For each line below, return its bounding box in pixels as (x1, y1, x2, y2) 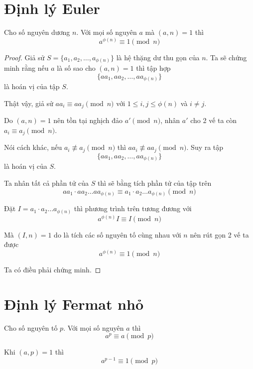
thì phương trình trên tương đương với (74, 203, 192, 214)
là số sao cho (57, 63, 96, 73)
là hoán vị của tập (4, 81, 60, 92)
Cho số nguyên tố (4, 322, 58, 333)
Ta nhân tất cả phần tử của (4, 178, 89, 188)
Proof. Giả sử (4, 52, 45, 62)
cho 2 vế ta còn (190, 115, 237, 125)
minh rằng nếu (4, 63, 49, 73)
